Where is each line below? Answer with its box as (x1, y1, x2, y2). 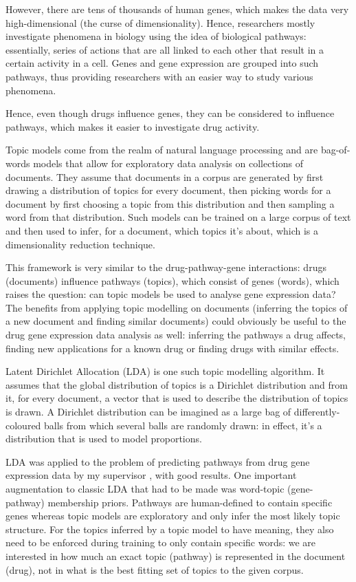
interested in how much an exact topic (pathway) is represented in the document (5, 548, 346, 563)
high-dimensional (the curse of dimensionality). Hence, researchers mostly (5, 15, 315, 30)
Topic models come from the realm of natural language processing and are (5, 142, 318, 157)
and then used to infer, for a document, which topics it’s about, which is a (5, 223, 319, 237)
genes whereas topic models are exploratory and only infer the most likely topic (5, 508, 340, 523)
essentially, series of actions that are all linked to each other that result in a (5, 42, 324, 56)
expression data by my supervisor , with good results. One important (5, 468, 297, 482)
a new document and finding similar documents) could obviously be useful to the (5, 314, 346, 328)
